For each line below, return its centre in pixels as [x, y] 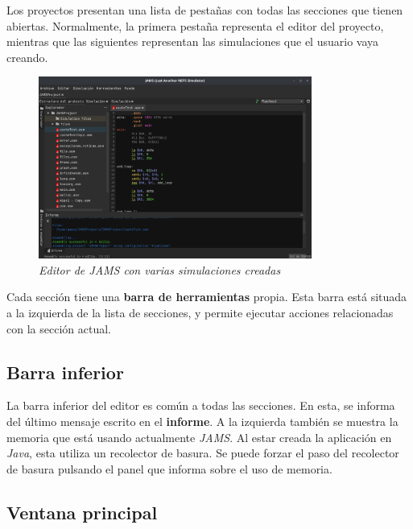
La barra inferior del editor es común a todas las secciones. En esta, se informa [201, 405]
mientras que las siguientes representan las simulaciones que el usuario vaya [193, 41]
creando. [27, 57]
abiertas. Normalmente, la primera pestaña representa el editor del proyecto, [195, 25]
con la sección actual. [59, 328]
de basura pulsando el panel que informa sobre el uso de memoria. [169, 468]
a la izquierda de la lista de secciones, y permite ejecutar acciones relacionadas [200, 313]
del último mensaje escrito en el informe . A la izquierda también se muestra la [202, 422]
